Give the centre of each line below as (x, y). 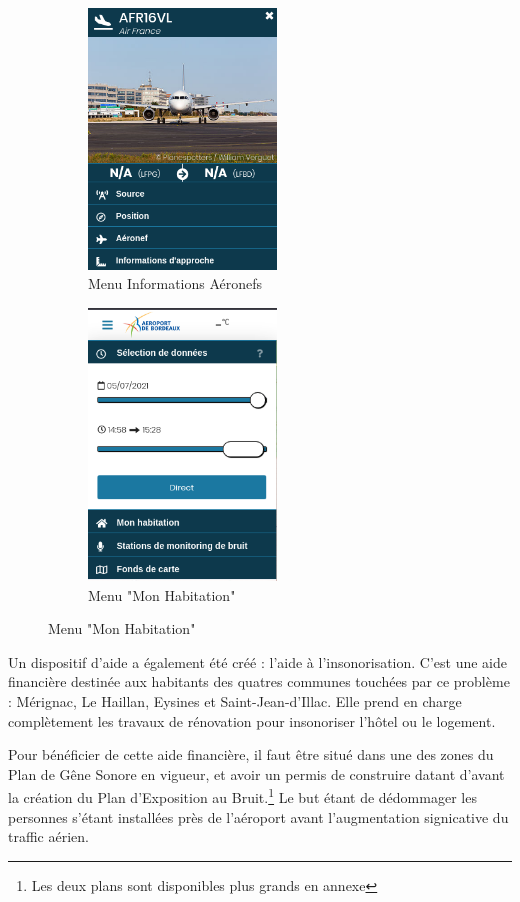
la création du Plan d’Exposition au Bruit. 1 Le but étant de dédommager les (242, 796)
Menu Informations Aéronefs (175, 283)
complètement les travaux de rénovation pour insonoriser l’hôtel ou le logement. (252, 720)
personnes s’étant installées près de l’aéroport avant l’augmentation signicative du (258, 816)
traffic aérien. (48, 836)
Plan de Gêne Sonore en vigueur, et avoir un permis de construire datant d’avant (256, 773)
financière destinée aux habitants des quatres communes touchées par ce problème (259, 681)
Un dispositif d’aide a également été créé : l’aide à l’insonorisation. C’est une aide (257, 661)
